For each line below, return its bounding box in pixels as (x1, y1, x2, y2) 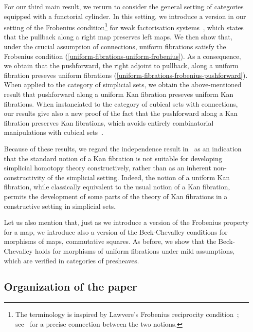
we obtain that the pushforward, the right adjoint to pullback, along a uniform (4, 60, 239, 71)
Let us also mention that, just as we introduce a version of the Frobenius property (4, 217, 249, 227)
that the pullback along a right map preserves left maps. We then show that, (4, 32, 233, 42)
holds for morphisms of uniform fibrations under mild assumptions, (35, 245, 235, 256)
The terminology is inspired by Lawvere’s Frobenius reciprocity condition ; (15, 309, 239, 319)
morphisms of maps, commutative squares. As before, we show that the (4, 236, 217, 246)
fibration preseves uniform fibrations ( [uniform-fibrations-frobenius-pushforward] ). (4, 70, 248, 80)
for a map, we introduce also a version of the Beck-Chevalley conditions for (4, 226, 228, 237)
